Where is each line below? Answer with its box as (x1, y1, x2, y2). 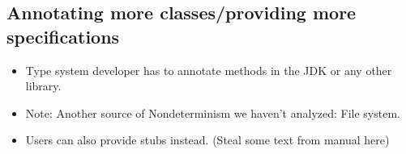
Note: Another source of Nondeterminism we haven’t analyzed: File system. (25, 104, 400, 121)
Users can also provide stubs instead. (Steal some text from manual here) (25, 131, 390, 148)
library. (25, 77, 62, 94)
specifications (6, 23, 120, 48)
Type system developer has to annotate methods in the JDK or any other (25, 61, 392, 78)
